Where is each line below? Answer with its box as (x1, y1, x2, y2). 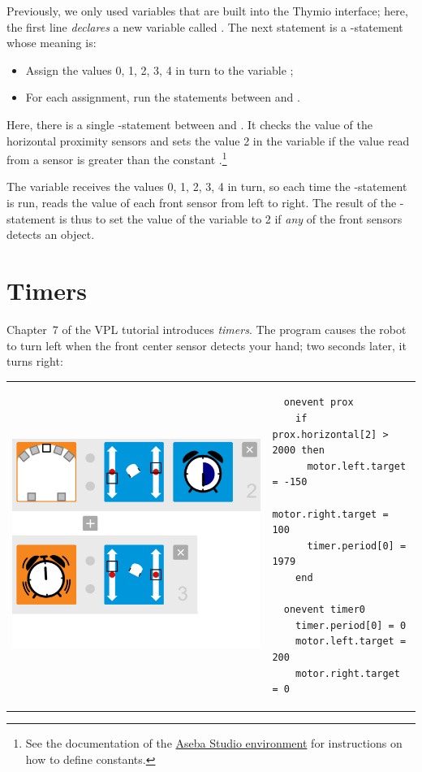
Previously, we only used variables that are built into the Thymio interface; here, (6, 2, 408, 19)
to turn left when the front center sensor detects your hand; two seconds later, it (6, 336, 407, 353)
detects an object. (6, 226, 95, 243)
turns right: (6, 353, 63, 370)
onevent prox (283, 397, 354, 409)
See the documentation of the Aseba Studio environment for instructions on (25, 735, 403, 752)
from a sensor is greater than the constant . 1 (6, 149, 227, 167)
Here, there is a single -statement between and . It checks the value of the (6, 115, 373, 132)
